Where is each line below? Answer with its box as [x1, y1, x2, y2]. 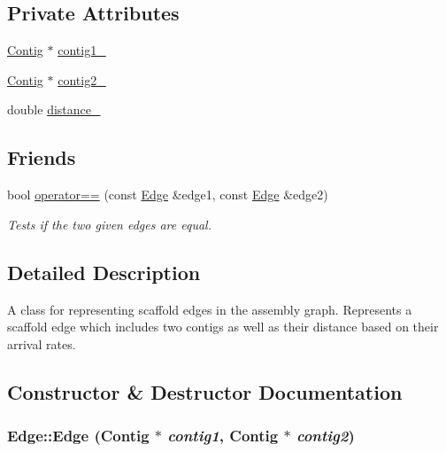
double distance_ [7, 100, 101, 119]
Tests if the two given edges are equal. [7, 214, 211, 233]
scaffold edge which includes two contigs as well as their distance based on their [7, 317, 439, 336]
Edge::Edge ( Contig [7, 425, 150, 447]
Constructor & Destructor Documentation [7, 378, 403, 405]
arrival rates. [7, 334, 76, 353]
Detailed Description [7, 258, 201, 285]
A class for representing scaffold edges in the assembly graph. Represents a [7, 300, 412, 318]
